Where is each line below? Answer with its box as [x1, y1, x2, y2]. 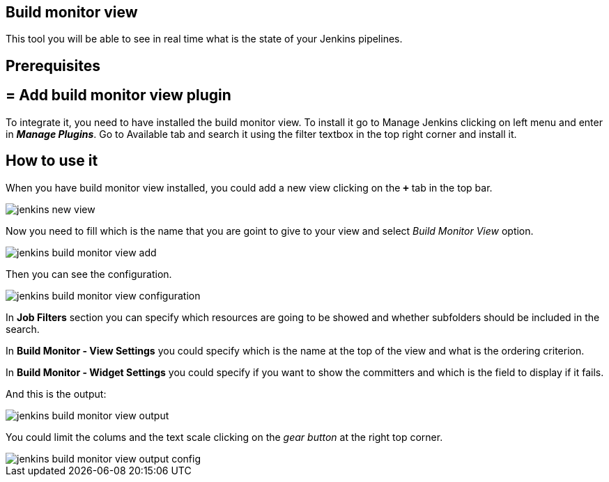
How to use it [6, 152, 98, 170]
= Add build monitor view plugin [6, 86, 231, 104]
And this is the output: [6, 387, 107, 400]
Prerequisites [6, 56, 100, 75]
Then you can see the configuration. [6, 267, 172, 280]
